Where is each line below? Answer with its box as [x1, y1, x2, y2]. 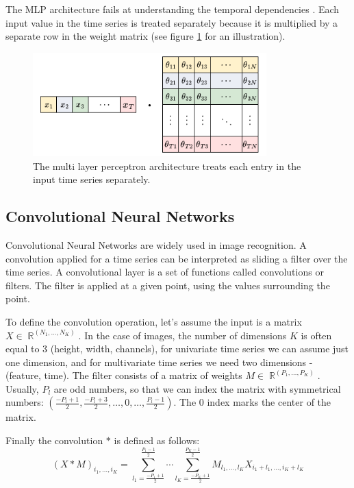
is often [301, 328, 332, 342]
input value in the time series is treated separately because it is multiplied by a [5, 15, 338, 29]
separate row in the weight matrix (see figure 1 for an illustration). [5, 29, 286, 43]
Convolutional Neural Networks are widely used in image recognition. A [5, 237, 307, 252]
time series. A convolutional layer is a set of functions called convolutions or [5, 265, 324, 279]
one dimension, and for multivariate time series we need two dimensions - [5, 354, 313, 369]
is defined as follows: [114, 433, 200, 448]
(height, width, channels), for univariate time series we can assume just [50, 341, 349, 356]
